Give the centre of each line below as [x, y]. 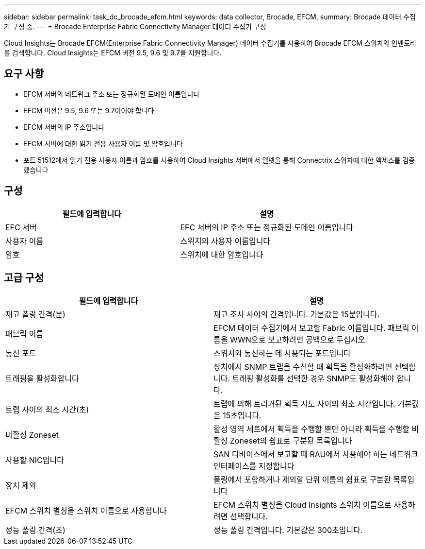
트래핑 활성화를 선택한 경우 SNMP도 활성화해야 [313, 378]
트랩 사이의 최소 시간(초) [47, 409]
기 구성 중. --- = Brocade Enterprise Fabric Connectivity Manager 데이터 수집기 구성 [135, 26]
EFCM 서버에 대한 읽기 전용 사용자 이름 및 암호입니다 [103, 143]
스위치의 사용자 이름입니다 [225, 241]
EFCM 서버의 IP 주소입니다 [64, 127]
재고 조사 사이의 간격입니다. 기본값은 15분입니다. [297, 314]
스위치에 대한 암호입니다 [222, 254]
